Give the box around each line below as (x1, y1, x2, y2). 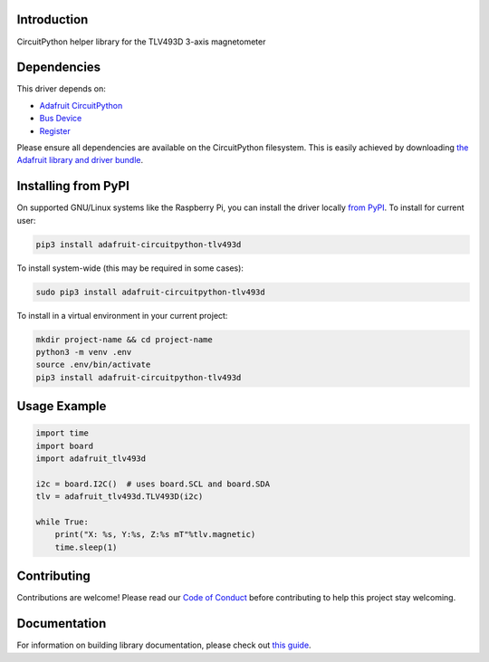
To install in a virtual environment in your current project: (16, 310, 228, 321)
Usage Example (16, 398, 107, 414)
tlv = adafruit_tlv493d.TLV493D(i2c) (35, 492, 204, 502)
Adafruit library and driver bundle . (16, 155, 144, 166)
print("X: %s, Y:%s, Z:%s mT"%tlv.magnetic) (54, 530, 256, 540)
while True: (35, 517, 90, 527)
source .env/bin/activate (35, 360, 151, 370)
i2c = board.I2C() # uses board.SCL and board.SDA (35, 478, 271, 489)
